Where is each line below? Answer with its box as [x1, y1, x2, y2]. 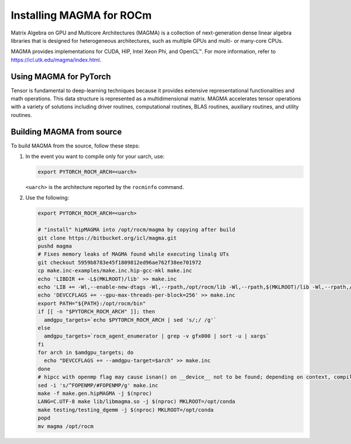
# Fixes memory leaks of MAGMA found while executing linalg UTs [37, 251, 229, 257]
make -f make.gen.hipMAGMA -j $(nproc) [37, 390, 152, 397]
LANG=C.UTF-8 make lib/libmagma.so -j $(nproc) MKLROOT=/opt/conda [37, 398, 236, 405]
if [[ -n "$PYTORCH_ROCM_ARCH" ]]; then [37, 308, 155, 315]
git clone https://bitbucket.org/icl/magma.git [37, 235, 177, 241]
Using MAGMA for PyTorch [11, 71, 111, 81]
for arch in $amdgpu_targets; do [37, 349, 134, 356]
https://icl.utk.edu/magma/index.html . [11, 56, 102, 63]
